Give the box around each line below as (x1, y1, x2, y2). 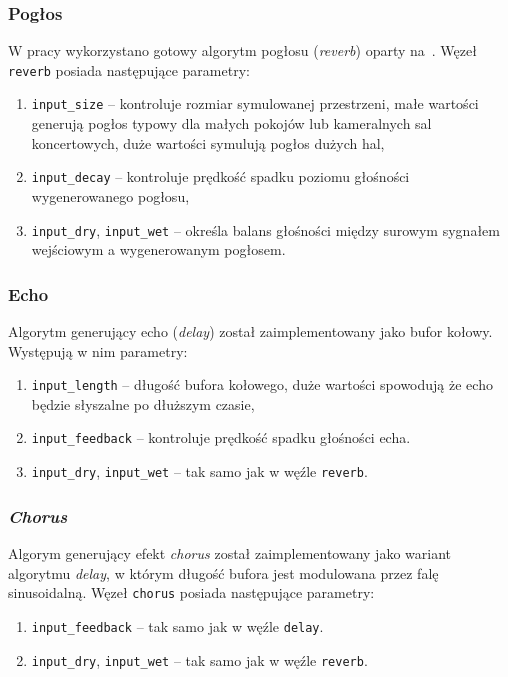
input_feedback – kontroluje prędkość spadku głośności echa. (31, 427, 411, 448)
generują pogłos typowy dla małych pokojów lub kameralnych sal (31, 113, 432, 134)
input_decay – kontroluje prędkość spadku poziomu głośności (31, 166, 410, 187)
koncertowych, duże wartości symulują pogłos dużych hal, (31, 132, 385, 153)
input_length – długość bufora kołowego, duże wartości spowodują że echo (31, 374, 493, 395)
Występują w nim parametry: (8, 340, 188, 361)
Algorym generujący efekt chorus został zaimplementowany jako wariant (8, 543, 451, 563)
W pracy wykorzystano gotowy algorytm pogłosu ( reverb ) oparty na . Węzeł (8, 40, 477, 61)
